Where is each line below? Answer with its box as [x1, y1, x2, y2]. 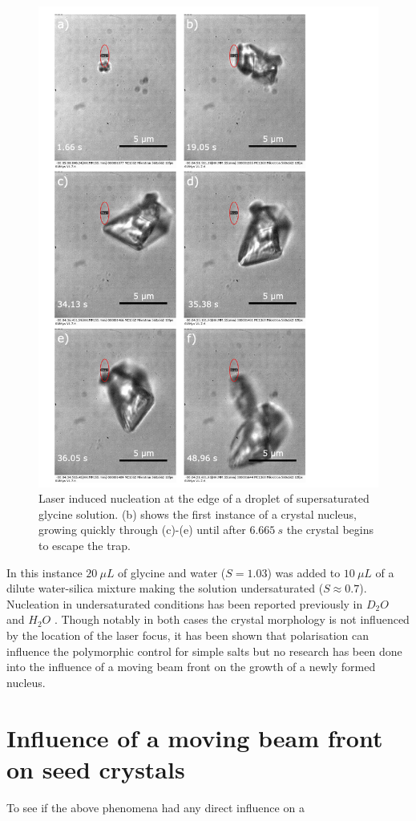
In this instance [6, 564, 83, 580]
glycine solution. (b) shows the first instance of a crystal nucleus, [38, 505, 357, 522]
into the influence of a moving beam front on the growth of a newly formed [6, 658, 376, 675]
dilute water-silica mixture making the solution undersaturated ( [6, 580, 324, 597]
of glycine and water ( [118, 564, 226, 580]
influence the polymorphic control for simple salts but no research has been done [6, 642, 402, 659]
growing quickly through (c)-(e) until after [38, 521, 246, 538]
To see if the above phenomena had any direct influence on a [6, 799, 305, 815]
